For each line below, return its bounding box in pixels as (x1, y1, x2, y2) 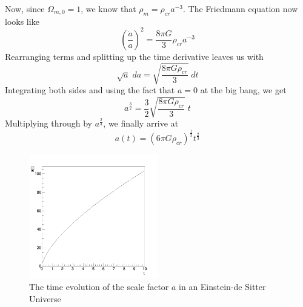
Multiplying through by (5, 117, 92, 130)
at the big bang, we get (200, 84, 287, 96)
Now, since (5, 2, 45, 15)
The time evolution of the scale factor (29, 280, 169, 293)
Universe (29, 292, 61, 305)
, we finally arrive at (103, 117, 179, 130)
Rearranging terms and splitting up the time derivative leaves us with (5, 50, 264, 62)
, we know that (81, 2, 136, 15)
